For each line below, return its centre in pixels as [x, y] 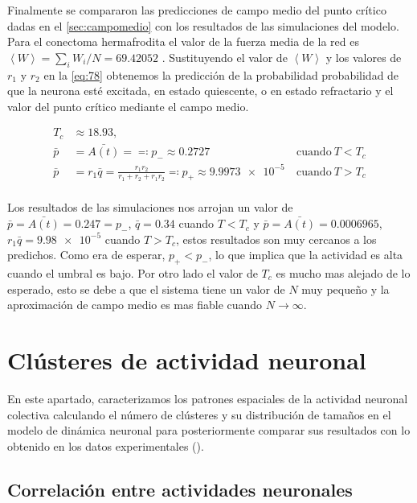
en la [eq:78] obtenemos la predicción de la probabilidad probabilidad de [221, 74]
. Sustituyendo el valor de [225, 57]
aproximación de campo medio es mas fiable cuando [135, 305]
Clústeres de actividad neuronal [187, 360]
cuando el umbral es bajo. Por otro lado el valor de [133, 273]
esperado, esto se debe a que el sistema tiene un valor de [146, 289]
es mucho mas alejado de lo [343, 273]
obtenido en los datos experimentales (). [106, 445]
